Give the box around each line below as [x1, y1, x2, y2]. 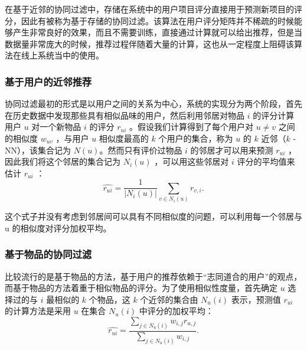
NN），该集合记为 [5, 143, 71, 156]
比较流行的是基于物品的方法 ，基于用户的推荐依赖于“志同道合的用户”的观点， [5, 270, 302, 282]
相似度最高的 [99, 132, 149, 144]
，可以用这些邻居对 [154, 155, 229, 168]
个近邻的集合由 [140, 293, 198, 305]
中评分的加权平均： [139, 305, 214, 317]
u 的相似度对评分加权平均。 [5, 221, 112, 234]
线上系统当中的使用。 [21, 49, 104, 61]
